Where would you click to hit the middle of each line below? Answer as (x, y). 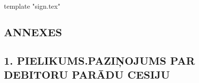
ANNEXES (33, 32)
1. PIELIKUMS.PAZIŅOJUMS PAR (99, 60)
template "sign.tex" (32, 6)
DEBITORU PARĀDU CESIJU (87, 75)
